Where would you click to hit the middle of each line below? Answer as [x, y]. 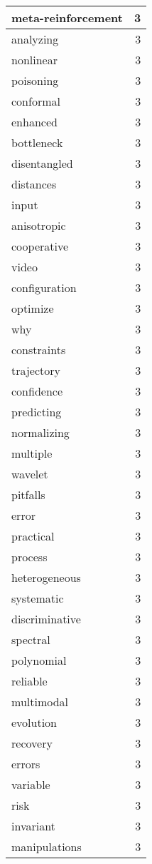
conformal [36, 101]
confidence [37, 391]
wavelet [30, 474]
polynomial [39, 660]
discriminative [46, 619]
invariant [33, 826]
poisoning [35, 80]
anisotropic [39, 225]
